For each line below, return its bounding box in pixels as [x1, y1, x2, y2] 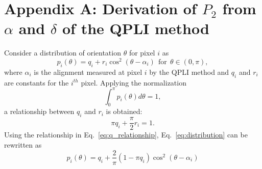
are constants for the [4, 77, 69, 88]
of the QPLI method [62, 18, 209, 39]
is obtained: [106, 106, 142, 117]
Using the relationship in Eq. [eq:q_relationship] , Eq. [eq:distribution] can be [4, 129, 248, 140]
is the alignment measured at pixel [34, 66, 142, 77]
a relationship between [4, 106, 75, 117]
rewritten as [4, 139, 42, 150]
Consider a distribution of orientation [4, 47, 121, 58]
